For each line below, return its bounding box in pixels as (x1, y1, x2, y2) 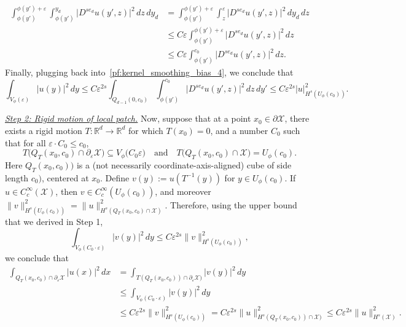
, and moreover (155, 184, 211, 197)
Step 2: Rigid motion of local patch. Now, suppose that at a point (5, 112, 251, 125)
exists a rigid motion (5, 124, 82, 136)
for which (128, 124, 163, 136)
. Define (100, 171, 130, 184)
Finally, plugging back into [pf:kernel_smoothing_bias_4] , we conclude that (5, 66, 294, 79)
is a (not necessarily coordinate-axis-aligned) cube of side (76, 158, 292, 171)
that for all (5, 136, 46, 149)
